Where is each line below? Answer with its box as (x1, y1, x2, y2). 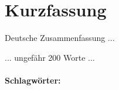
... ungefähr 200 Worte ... (5, 51, 95, 63)
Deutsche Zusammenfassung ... (5, 32, 115, 44)
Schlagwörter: (5, 74, 61, 86)
